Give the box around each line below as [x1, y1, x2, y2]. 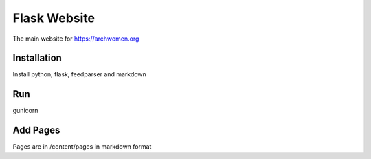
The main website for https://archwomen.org [12, 34, 139, 43]
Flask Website [12, 10, 95, 25]
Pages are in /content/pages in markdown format [12, 142, 152, 151]
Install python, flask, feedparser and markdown [12, 70, 147, 78]
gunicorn [12, 107, 38, 115]
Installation [12, 52, 62, 64]
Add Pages [12, 125, 60, 136]
